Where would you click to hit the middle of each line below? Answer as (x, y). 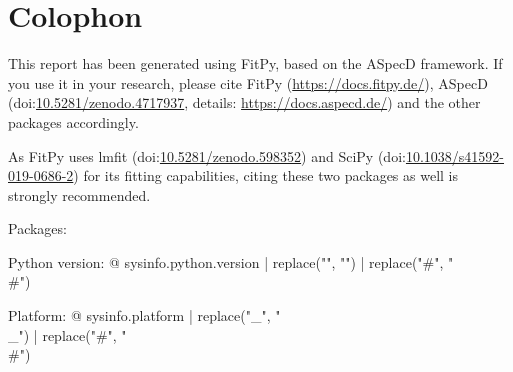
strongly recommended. (79, 194)
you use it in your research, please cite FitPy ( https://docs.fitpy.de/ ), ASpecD (248, 82)
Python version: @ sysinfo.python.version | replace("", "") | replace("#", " (231, 261)
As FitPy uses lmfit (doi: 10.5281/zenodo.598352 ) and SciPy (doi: (207, 155)
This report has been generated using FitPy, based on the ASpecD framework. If (255, 63)
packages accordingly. (73, 121)
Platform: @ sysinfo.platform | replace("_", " (144, 315)
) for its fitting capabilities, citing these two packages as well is (266, 175)
